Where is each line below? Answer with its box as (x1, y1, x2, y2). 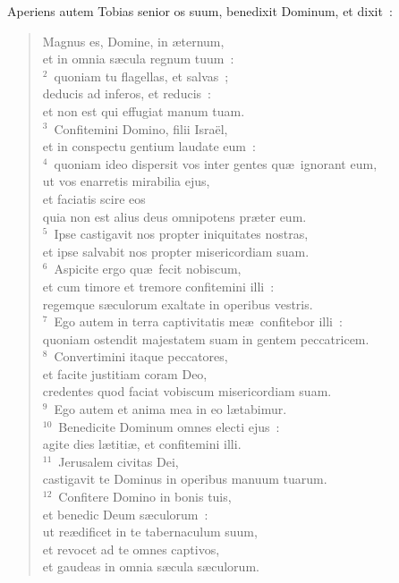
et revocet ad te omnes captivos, (42, 539, 220, 558)
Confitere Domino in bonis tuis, (58, 487, 232, 506)
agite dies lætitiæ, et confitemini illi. (42, 435, 242, 453)
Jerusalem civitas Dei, (58, 452, 179, 470)
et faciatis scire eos (42, 189, 146, 207)
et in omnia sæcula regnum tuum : (42, 49, 234, 68)
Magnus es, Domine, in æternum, (42, 31, 225, 50)
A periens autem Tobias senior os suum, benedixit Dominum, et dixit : (7, 2, 393, 20)
